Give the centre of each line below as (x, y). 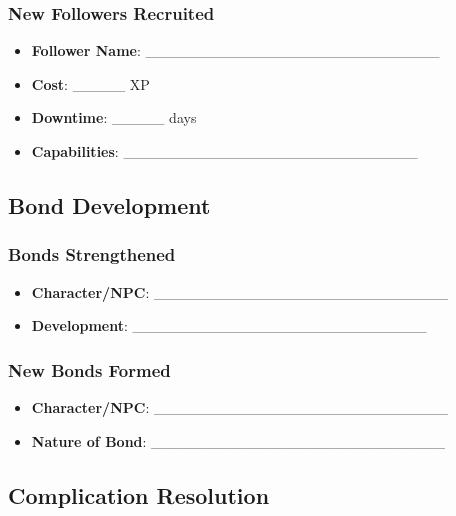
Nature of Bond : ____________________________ (238, 440)
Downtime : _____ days (114, 117)
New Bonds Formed (89, 369)
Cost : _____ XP (90, 83)
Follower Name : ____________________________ (235, 50)
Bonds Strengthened (92, 254)
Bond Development (109, 204)
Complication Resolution (139, 494)
